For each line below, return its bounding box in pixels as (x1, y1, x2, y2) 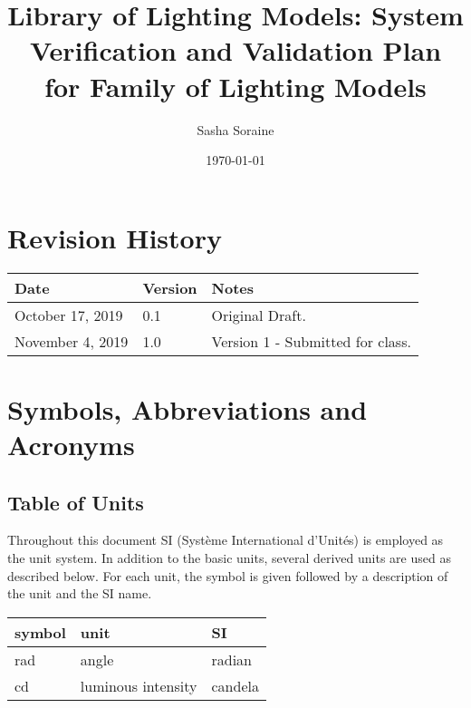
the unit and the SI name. (7, 584, 152, 603)
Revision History (7, 218, 222, 256)
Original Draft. (211, 304, 306, 325)
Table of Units (7, 488, 144, 516)
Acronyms (7, 426, 135, 462)
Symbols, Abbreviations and (7, 390, 368, 427)
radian (211, 648, 252, 670)
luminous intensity (80, 674, 197, 696)
